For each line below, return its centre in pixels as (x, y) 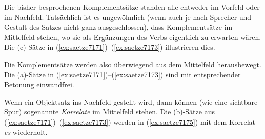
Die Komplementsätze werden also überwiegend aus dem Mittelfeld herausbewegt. (133, 64)
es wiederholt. (26, 132)
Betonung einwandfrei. (39, 84)
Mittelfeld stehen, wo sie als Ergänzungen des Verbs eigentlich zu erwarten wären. (133, 37)
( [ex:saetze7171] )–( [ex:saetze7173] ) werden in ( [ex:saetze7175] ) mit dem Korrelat (130, 121)
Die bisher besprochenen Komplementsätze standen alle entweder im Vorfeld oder (132, 7)
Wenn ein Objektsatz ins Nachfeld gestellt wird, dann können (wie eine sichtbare (131, 101)
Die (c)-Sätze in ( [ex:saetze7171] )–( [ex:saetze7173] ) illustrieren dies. (110, 47)
